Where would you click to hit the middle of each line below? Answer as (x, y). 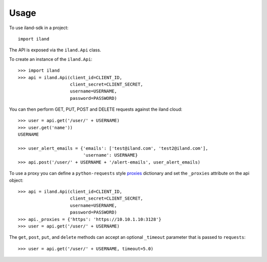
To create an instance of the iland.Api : (51, 59)
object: (16, 180)
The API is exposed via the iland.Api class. (55, 50)
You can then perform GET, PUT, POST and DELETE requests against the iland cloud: (96, 109)
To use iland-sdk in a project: (39, 28)
